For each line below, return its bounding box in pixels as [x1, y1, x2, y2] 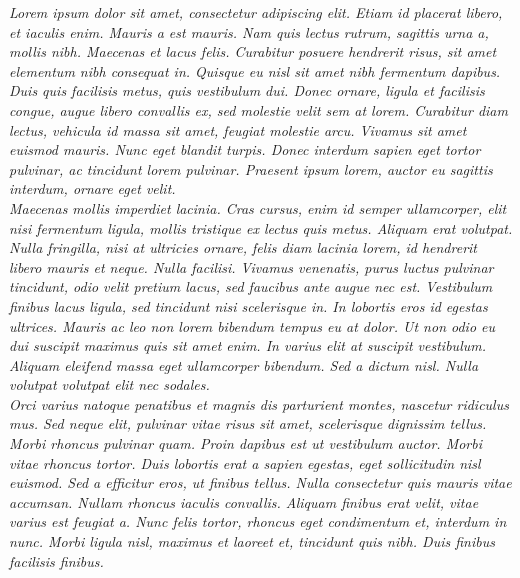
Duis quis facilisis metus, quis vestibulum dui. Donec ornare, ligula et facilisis [9, 80, 485, 101]
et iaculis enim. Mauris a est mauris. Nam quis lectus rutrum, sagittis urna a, [9, 21, 489, 42]
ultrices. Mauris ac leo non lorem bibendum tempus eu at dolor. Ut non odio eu [9, 315, 496, 336]
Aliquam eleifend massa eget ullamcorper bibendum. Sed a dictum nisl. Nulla [9, 354, 479, 375]
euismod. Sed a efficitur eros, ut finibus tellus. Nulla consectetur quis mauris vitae [9, 472, 512, 493]
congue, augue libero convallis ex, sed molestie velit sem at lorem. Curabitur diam [9, 99, 508, 120]
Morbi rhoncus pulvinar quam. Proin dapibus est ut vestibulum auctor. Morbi [9, 433, 483, 454]
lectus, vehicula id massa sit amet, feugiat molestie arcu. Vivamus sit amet [9, 119, 467, 140]
